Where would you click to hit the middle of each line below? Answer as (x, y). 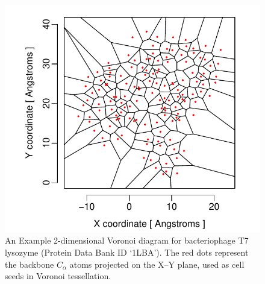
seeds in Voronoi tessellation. (58, 276)
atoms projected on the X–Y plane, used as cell (157, 264)
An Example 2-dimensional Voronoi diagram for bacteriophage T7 (127, 240)
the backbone (30, 264)
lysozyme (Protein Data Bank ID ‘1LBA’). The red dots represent (127, 252)
